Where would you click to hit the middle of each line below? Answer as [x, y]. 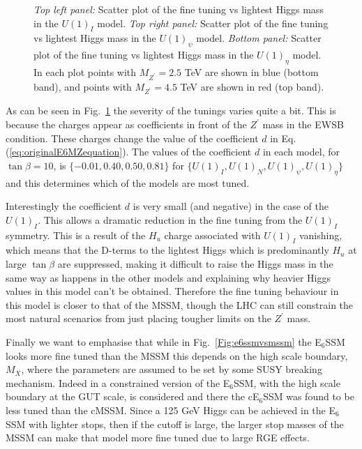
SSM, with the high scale [287, 382]
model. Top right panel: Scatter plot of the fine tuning [213, 23]
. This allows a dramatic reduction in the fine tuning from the [170, 219]
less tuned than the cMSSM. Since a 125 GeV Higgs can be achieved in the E [171, 410]
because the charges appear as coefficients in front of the [126, 124]
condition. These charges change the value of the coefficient [132, 138]
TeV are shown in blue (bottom [251, 71]
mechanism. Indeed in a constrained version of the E [118, 382]
